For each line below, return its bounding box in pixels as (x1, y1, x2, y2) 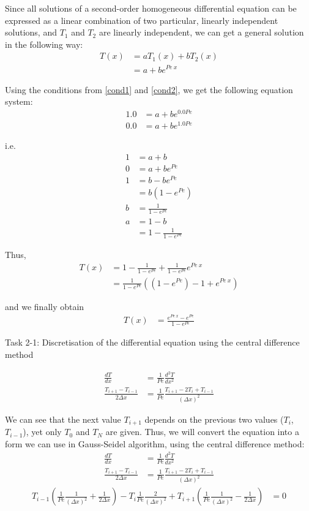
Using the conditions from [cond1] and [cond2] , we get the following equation (5, 83, 293, 96)
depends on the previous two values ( (144, 412, 284, 425)
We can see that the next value (5, 412, 121, 425)
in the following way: (5, 37, 83, 50)
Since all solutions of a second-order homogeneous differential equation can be (5, 2, 297, 14)
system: (5, 95, 33, 108)
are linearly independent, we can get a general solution (99, 26, 304, 39)
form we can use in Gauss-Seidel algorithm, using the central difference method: (5, 437, 305, 450)
